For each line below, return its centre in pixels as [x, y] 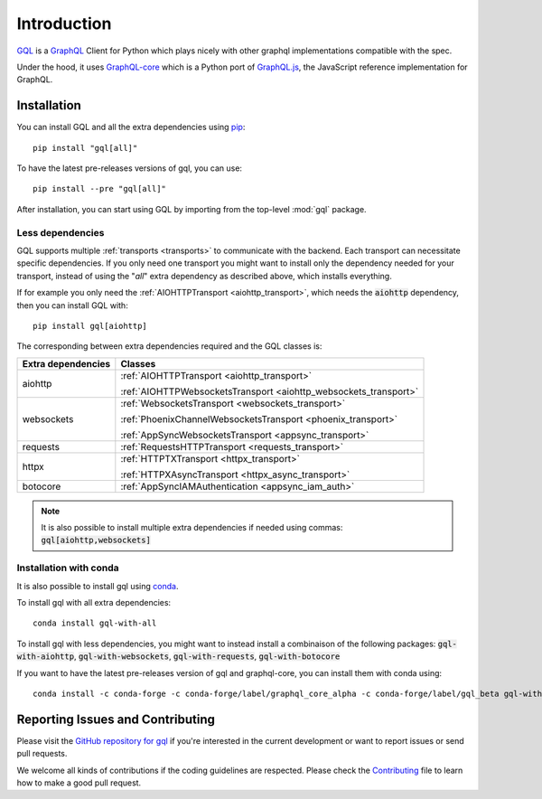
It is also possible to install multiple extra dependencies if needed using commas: [192, 528]
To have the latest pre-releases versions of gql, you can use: [130, 168]
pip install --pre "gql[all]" [100, 189]
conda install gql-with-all [95, 623]
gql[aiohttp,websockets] [96, 540]
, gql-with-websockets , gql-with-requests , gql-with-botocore [207, 656]
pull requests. [42, 754]
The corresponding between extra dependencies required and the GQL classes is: [169, 346]
